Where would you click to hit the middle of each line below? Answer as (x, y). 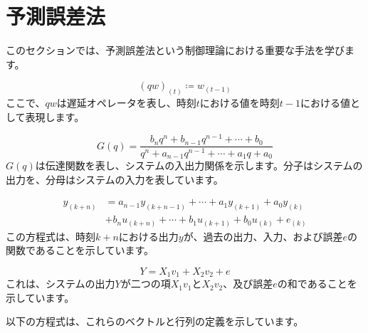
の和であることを (317, 284)
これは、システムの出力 (61, 284)
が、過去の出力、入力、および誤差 (263, 236)
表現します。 (55, 116)
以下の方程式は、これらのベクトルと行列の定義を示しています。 (155, 321)
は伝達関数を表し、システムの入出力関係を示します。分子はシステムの (199, 165)
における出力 (148, 236)
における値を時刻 (240, 103)
